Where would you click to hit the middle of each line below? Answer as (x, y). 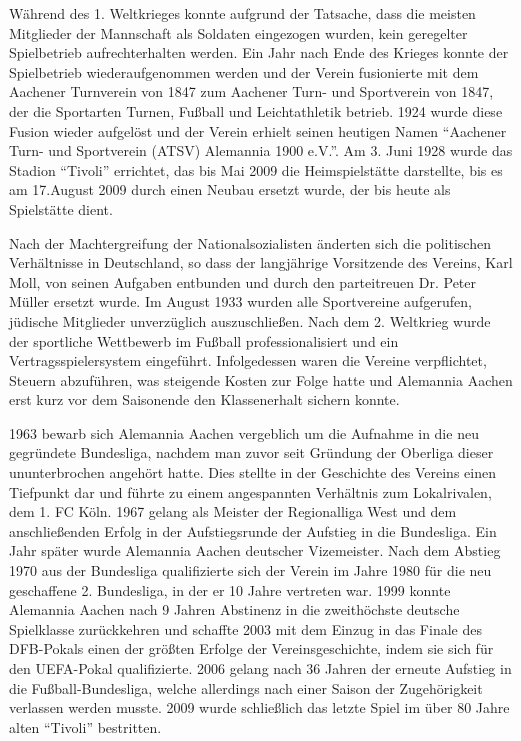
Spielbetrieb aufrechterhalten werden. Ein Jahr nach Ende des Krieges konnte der (259, 52)
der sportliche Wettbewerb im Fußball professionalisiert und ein (204, 340)
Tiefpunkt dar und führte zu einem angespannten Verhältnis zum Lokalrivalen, (250, 491)
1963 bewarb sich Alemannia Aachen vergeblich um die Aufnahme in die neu (244, 432)
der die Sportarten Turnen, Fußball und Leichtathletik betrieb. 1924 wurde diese (256, 110)
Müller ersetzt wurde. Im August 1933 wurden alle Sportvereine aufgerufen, (240, 301)
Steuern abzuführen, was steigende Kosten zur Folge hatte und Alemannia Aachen (261, 379)
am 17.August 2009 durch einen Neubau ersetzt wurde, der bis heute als (230, 189)
